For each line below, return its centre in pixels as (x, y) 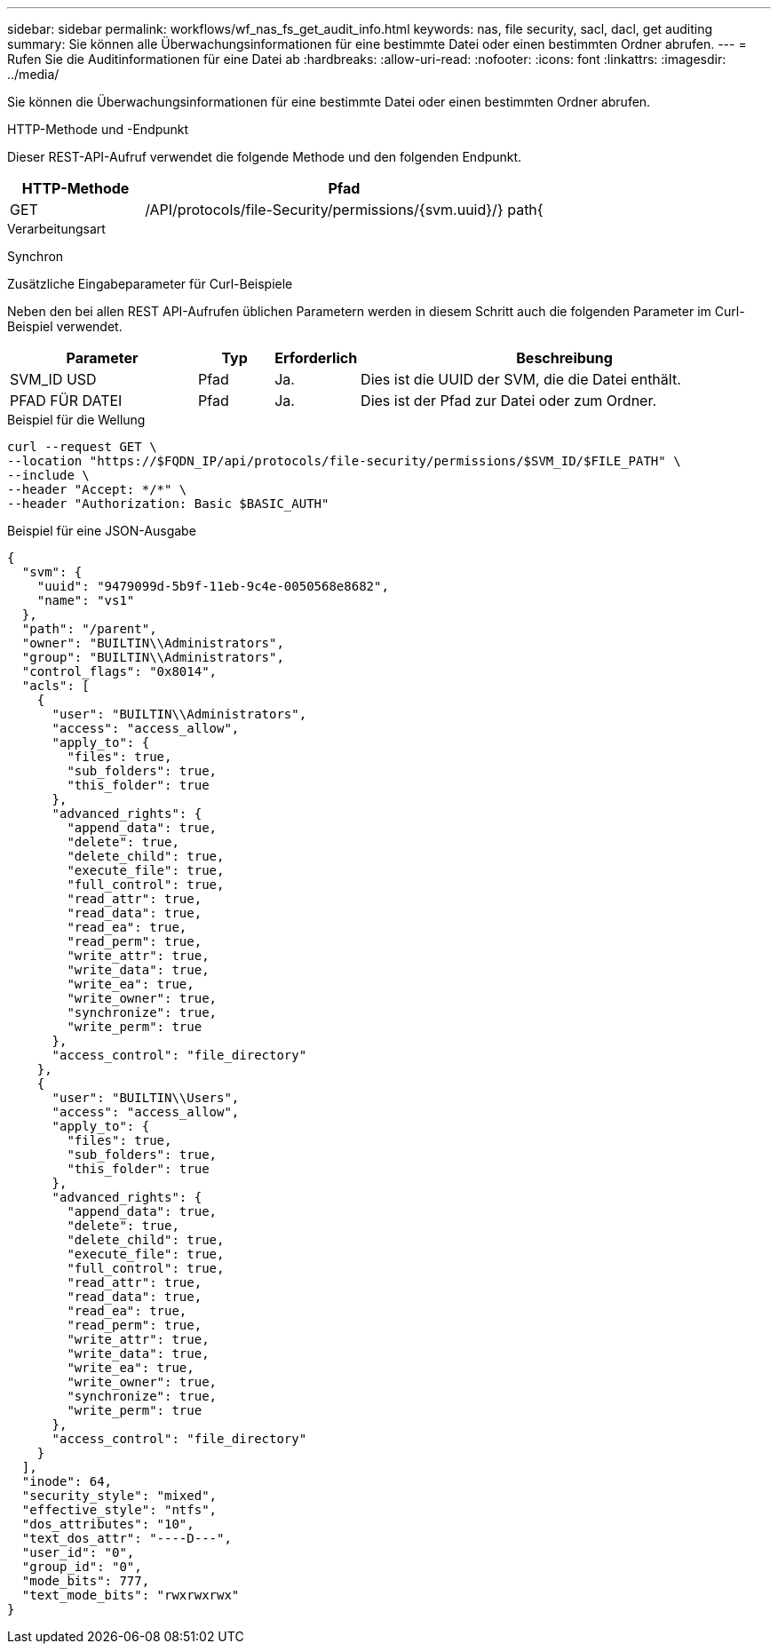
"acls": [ (56, 686)
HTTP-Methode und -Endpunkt (98, 129)
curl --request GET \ (82, 447)
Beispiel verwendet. (65, 326)
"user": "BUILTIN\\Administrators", (179, 714)
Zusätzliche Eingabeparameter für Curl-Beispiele (150, 284)
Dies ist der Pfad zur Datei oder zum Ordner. (509, 401)
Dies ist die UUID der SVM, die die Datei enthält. (521, 379)
